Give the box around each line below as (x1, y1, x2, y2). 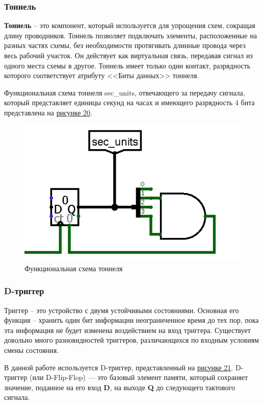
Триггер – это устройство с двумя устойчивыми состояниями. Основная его (4, 304, 239, 315)
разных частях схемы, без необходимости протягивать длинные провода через (4, 40, 246, 51)
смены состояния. (4, 345, 59, 355)
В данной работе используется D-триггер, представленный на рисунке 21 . (4, 362, 233, 372)
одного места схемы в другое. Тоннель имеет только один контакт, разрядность (4, 60, 251, 70)
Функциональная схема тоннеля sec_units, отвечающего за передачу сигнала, (4, 87, 245, 98)
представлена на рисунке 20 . (4, 107, 92, 117)
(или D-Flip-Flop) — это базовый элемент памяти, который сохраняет (29, 372, 248, 383)
